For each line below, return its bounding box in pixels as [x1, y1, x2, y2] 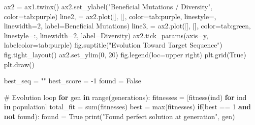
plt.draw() [4, 59, 34, 69]
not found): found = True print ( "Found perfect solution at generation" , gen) [4, 111, 235, 121]
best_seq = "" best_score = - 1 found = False [4, 75, 141, 86]
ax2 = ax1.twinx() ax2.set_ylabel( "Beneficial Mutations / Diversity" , [4, 1, 213, 11]
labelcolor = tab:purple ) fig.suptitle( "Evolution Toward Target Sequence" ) [4, 40, 223, 50]
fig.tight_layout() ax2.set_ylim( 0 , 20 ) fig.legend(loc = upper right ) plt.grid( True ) [4, 49, 246, 59]
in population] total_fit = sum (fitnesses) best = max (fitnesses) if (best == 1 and [4, 101, 251, 112]
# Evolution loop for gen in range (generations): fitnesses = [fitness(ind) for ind [4, 92, 247, 102]
